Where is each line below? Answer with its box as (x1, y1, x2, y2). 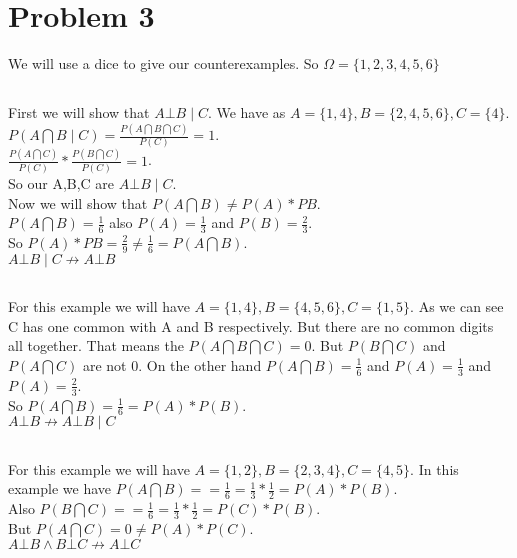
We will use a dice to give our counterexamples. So (8, 53, 319, 74)
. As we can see (410, 296, 504, 317)
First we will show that (8, 102, 150, 123)
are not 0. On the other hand (82, 354, 262, 375)
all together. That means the (8, 335, 184, 356)
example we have (8, 478, 112, 499)
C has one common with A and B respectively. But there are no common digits (8, 315, 494, 336)
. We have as (207, 102, 286, 123)
